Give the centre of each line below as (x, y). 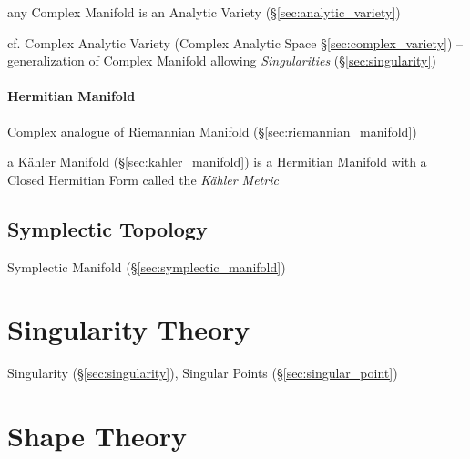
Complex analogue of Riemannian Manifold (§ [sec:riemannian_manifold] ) (212, 131)
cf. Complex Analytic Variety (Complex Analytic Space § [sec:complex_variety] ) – (235, 42)
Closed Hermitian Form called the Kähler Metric (143, 179)
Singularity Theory (129, 329)
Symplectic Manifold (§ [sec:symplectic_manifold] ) (147, 266)
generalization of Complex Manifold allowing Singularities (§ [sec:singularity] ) (222, 61)
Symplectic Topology (107, 228)
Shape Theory (97, 436)
